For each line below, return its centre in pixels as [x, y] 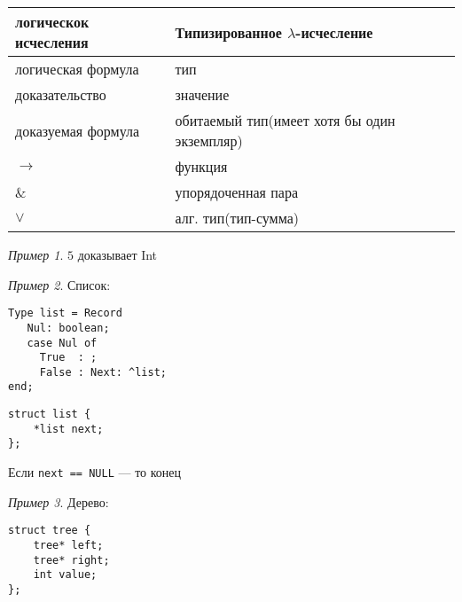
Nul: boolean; [68, 328]
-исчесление [334, 32]
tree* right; [71, 560]
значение [202, 94]
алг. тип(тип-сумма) [237, 218]
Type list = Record [65, 313]
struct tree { [50, 531]
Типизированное [228, 32]
